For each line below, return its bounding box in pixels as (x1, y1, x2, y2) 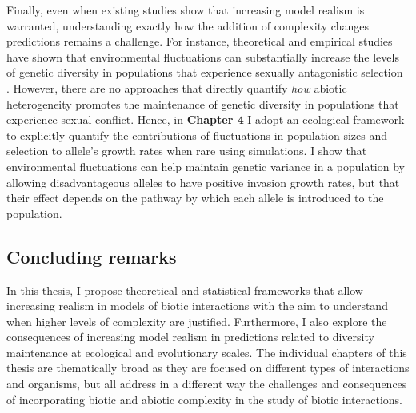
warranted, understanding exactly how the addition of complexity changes (6, 17, 369, 34)
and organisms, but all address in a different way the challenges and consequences (6, 375, 407, 392)
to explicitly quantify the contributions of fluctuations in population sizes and (6, 126, 388, 143)
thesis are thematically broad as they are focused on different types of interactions (6, 359, 410, 376)
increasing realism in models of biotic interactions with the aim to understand (6, 297, 388, 314)
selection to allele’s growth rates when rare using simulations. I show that (6, 142, 367, 159)
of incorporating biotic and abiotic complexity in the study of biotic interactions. (6, 391, 402, 407)
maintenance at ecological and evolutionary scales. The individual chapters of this (6, 344, 407, 360)
